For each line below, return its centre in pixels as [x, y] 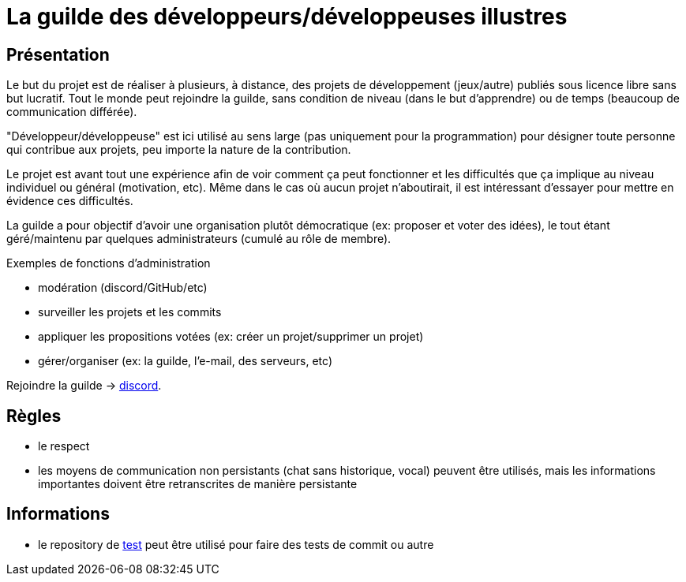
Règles [34, 416]
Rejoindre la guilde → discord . [84, 386]
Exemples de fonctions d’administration [109, 263]
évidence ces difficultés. [70, 201]
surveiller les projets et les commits [130, 312]
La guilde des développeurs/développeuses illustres [287, 17]
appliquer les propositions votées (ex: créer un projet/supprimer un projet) [231, 337]
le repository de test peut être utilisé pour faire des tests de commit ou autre [236, 544]
